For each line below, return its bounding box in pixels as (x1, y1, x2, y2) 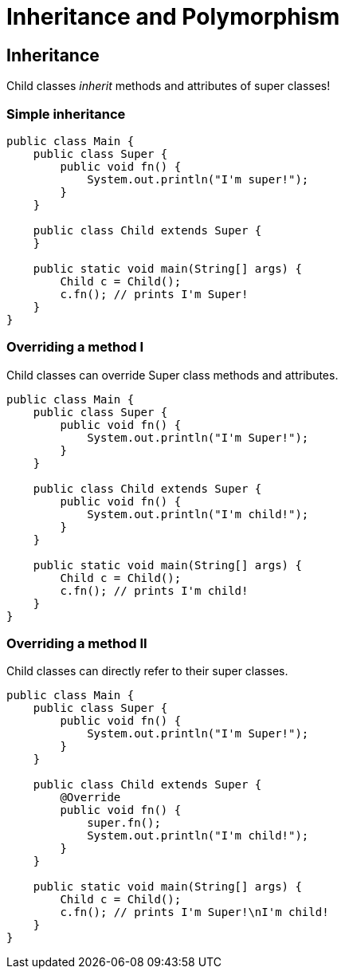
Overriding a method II (6, 635, 147, 652)
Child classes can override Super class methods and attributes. (6, 368, 339, 382)
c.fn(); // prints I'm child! (60, 584, 249, 597)
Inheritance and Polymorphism (6, 3, 340, 30)
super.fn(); (87, 816, 161, 830)
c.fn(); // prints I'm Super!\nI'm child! (60, 906, 329, 919)
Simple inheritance (6, 105, 126, 122)
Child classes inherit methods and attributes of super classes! (6, 79, 331, 93)
